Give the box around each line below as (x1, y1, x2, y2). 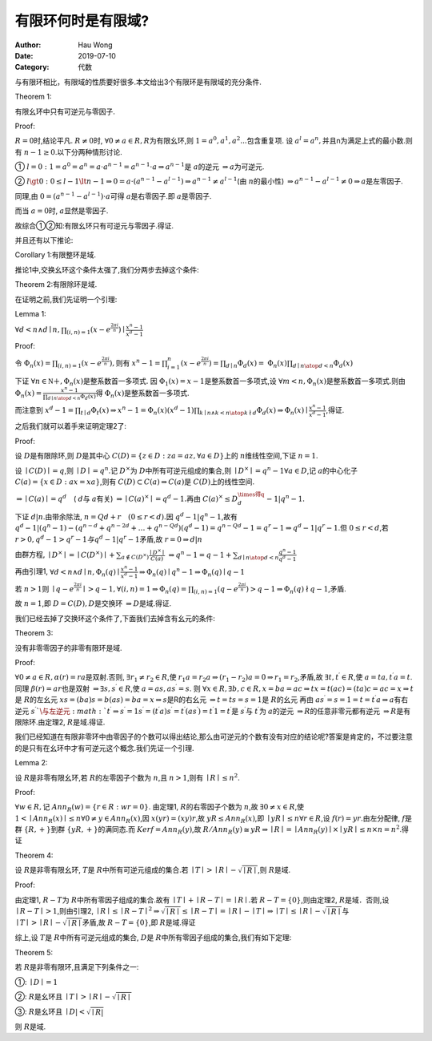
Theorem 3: (14, 628, 54, 638)
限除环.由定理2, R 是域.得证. (14, 717, 106, 727)
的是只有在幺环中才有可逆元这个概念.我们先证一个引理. (14, 743, 195, 753)
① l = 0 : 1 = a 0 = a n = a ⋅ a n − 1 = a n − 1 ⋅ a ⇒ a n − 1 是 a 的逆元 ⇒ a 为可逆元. (14, 161, 265, 171)
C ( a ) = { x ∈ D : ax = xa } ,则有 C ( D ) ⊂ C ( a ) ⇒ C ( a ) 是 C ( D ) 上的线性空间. (14, 477, 255, 486)
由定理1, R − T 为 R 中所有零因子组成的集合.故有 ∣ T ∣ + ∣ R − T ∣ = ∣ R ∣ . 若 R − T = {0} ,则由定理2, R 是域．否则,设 (14, 894, 390, 905)
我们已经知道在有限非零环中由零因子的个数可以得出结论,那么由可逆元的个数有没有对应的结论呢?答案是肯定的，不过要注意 (14, 732, 414, 741)
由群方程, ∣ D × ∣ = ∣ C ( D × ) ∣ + (14, 549, 115, 559)
